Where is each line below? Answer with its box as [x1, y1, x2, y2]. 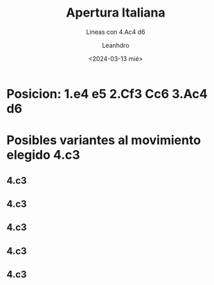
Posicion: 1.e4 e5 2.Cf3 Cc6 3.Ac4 [6, 86, 208, 102]
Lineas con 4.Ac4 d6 [85, 28, 146, 36]
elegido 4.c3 [6, 147, 80, 163]
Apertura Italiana [66, 5, 166, 21]
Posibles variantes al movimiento [6, 133, 202, 148]
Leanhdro [102, 41, 130, 49]
